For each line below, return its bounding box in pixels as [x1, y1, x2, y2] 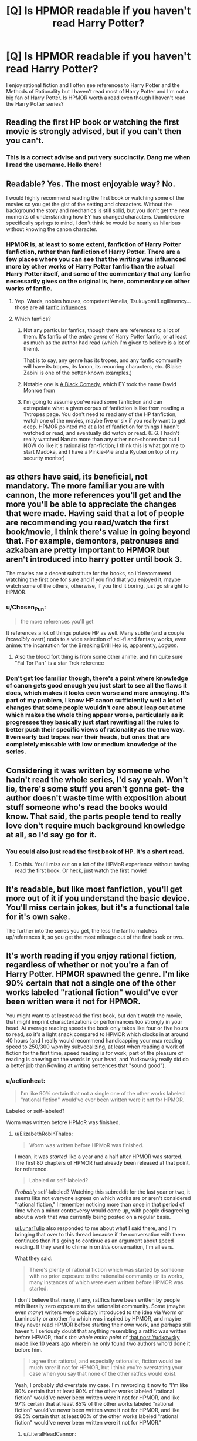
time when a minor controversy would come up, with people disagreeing [14, 1207, 189, 1214]
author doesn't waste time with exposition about [6, 793, 187, 803]
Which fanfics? [14, 316, 51, 323]
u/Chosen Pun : [6, 604, 46, 612]
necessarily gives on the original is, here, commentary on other [6, 277, 191, 285]
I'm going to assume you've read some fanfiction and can [23, 398, 163, 406]
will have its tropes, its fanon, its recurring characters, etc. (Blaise [23, 363, 182, 370]
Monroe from [23, 387, 56, 394]
